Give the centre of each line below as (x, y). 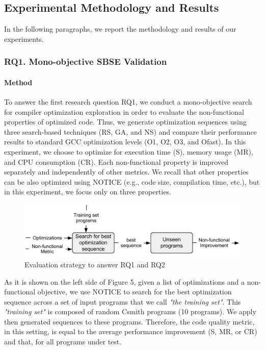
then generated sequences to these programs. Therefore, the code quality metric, (129, 321)
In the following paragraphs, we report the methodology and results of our (120, 29)
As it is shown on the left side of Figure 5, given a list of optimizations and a (125, 281)
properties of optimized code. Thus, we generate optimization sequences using (125, 122)
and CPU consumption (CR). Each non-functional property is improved (116, 161)
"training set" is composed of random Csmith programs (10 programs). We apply (130, 311)
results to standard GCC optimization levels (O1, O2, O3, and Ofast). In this (125, 142)
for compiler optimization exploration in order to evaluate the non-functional (124, 111)
